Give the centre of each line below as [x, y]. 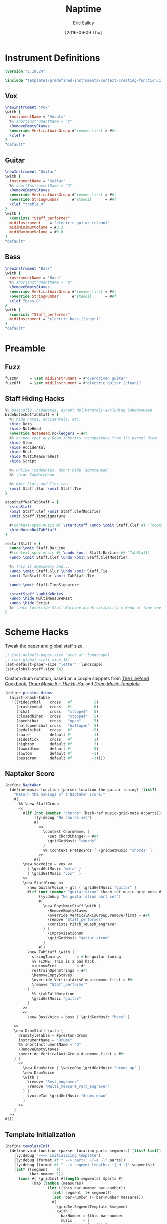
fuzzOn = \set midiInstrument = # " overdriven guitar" [66, 378]
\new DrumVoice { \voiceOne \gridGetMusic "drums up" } [82, 1068]
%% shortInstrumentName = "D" [49, 1045]
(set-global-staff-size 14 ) [34, 669]
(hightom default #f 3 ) [57, 744]
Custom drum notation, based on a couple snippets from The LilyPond [77, 679]
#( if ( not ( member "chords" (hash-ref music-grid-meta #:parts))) [93, 813]
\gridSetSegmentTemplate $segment [92, 1207]
